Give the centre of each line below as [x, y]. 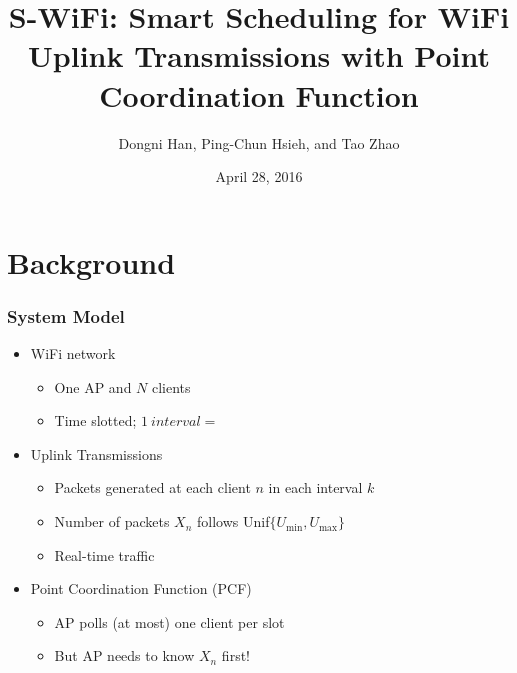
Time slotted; [95, 420]
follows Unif [233, 521]
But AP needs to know [124, 655]
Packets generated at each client [152, 487]
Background [91, 261]
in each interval [315, 487]
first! [235, 655]
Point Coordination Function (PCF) [141, 588]
